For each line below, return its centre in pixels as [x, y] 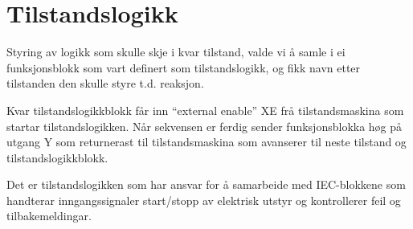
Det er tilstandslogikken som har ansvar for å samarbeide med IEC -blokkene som [206, 184]
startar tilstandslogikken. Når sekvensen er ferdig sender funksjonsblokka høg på [204, 126]
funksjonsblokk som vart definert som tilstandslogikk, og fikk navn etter [184, 67]
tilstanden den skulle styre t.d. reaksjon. [105, 83]
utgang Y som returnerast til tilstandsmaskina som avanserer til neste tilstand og [206, 142]
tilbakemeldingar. [49, 216]
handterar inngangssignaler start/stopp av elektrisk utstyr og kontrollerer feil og [204, 200]
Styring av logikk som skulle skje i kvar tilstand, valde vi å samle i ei [176, 52]
